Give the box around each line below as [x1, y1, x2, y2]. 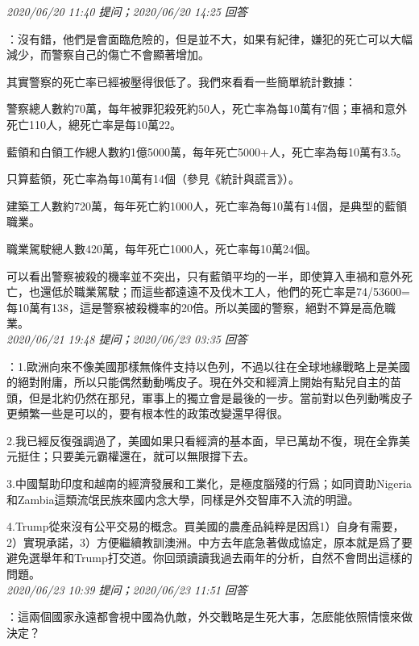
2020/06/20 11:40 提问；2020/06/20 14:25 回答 [6, 3, 247, 19]
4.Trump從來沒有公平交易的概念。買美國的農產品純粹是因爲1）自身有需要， [6, 518, 404, 535]
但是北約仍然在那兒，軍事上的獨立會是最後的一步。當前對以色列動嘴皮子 [28, 389, 413, 406]
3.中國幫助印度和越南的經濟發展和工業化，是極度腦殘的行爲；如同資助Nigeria [6, 475, 412, 492]
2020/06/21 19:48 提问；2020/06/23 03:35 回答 [6, 330, 247, 347]
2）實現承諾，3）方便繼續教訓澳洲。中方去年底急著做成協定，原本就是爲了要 [6, 533, 413, 550]
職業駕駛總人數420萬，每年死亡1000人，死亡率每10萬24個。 [6, 240, 317, 256]
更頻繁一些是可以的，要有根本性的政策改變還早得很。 [6, 405, 288, 422]
